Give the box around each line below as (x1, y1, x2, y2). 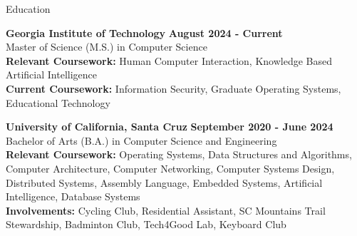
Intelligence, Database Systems (6, 189, 140, 204)
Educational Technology (6, 95, 110, 110)
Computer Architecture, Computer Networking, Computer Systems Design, (6, 160, 335, 175)
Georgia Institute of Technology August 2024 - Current (6, 25, 283, 40)
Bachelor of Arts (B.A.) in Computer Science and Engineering (6, 133, 277, 148)
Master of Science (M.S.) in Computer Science (6, 39, 207, 54)
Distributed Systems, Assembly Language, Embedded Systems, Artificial (6, 175, 323, 190)
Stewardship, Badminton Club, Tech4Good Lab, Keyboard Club (6, 217, 286, 232)
